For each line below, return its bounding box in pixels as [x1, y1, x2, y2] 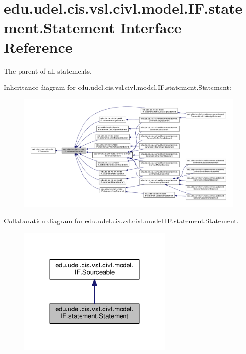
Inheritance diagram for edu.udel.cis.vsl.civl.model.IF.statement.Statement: [4, 82, 231, 92]
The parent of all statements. [4, 65, 92, 76]
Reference [4, 37, 73, 57]
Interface [120, 17, 182, 38]
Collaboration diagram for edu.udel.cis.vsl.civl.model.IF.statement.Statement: [4, 216, 239, 226]
